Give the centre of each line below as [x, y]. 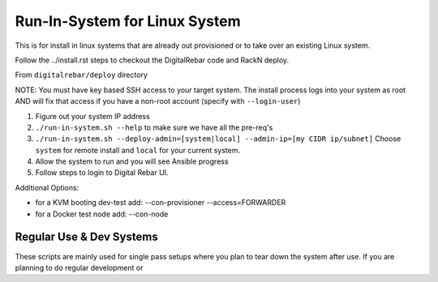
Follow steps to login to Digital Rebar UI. [102, 173]
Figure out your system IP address [92, 116]
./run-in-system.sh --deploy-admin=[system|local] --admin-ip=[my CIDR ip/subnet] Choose [218, 139]
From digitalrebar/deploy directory [81, 75]
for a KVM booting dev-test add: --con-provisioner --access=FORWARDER [161, 203]
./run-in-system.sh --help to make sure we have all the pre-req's [154, 127]
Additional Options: [47, 187]
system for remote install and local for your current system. [138, 150]
